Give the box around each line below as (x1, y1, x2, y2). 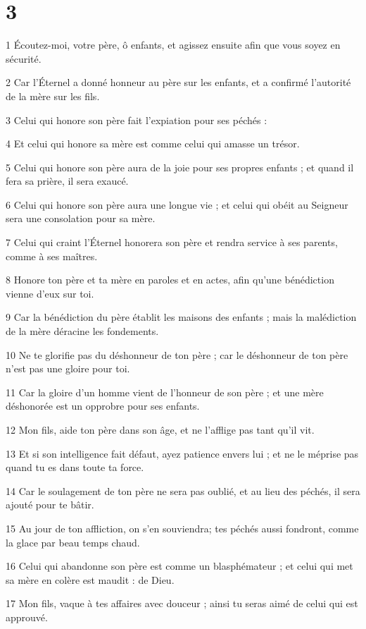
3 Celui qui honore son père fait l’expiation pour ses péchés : (6, 112, 267, 127)
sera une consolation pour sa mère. (6, 211, 156, 226)
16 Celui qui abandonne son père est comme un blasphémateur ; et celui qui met (6, 558, 353, 573)
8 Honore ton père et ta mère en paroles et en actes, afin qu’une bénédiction (6, 272, 334, 287)
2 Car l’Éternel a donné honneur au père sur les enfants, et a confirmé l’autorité (6, 75, 351, 90)
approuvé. (6, 609, 48, 624)
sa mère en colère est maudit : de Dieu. (6, 572, 175, 587)
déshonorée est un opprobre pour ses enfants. (6, 398, 200, 413)
